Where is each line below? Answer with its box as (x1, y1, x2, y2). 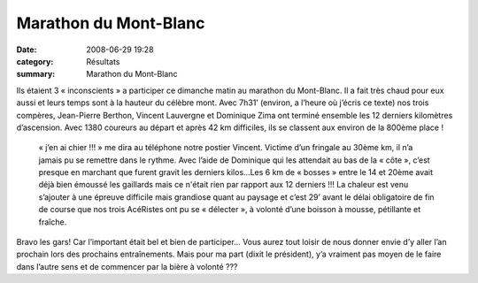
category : (16, 56, 54, 66)
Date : (16, 44, 37, 55)
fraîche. (38, 217, 67, 227)
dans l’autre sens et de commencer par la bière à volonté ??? (16, 261, 238, 272)
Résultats (86, 56, 120, 66)
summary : (16, 69, 56, 80)
